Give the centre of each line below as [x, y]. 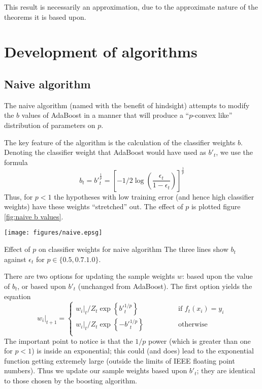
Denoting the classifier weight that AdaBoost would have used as [105, 152]
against [15, 259]
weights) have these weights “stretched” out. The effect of [94, 206]
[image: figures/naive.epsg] [53, 233]
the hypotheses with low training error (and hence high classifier [154, 196]
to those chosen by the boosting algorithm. [71, 381]
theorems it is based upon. [45, 17]
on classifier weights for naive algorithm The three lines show [133, 249]
